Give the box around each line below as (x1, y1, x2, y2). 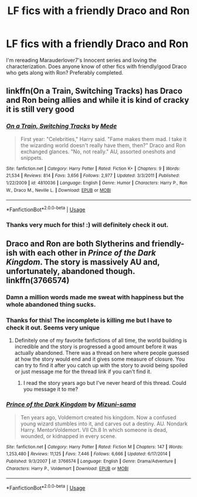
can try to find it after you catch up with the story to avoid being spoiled (14, 362, 188, 369)
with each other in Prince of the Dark (19, 248, 157, 258)
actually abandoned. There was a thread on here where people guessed (14, 350, 189, 357)
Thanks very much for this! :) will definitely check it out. (6, 220, 169, 229)
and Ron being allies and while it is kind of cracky (6, 95, 189, 105)
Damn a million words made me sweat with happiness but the (6, 293, 184, 301)
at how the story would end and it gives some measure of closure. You (14, 355, 185, 362)
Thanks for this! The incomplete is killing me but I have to (6, 316, 172, 324)
